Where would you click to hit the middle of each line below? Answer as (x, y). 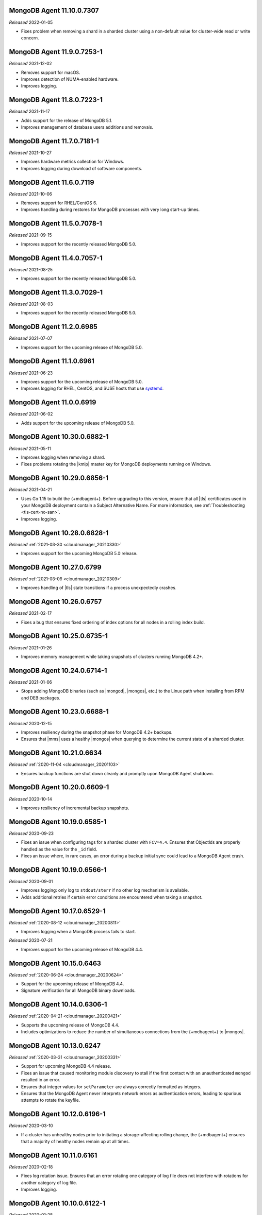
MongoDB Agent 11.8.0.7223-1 (56, 100)
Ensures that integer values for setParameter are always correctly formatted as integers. (111, 1087)
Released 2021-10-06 (31, 194)
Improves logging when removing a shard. (63, 457)
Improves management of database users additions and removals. (87, 127)
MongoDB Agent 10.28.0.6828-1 (59, 533)
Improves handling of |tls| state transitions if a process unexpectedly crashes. (99, 588)
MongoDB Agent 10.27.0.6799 (55, 567)
